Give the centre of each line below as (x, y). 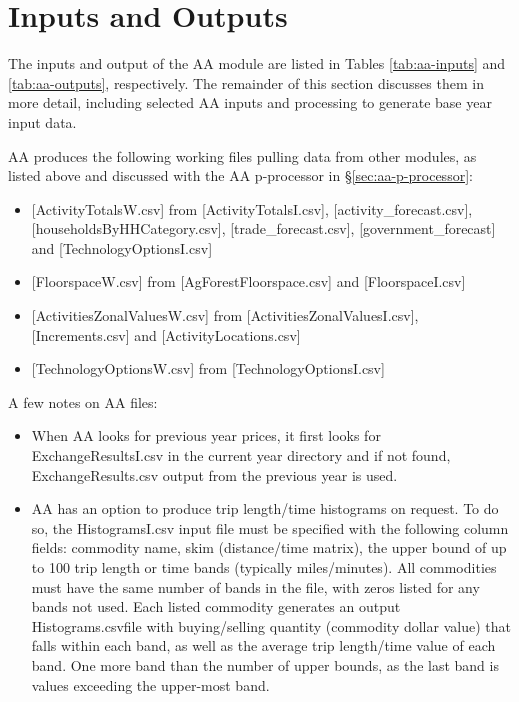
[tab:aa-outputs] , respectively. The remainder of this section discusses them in (246, 82)
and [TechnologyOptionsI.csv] (122, 247)
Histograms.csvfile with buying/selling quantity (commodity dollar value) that (271, 625)
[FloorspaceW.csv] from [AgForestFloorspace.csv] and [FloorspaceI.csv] (248, 281)
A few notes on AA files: (83, 401)
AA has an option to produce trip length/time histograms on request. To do (265, 508)
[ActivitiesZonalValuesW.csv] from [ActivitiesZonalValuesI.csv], (225, 315)
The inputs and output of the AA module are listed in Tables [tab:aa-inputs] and (257, 63)
